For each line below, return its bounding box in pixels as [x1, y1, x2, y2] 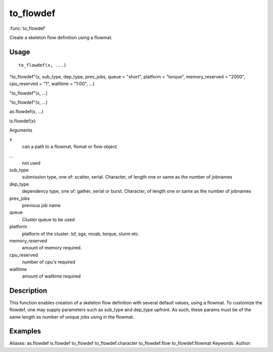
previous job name [22, 202, 61, 208]
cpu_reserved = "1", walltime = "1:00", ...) [9, 81, 95, 87]
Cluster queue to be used [22, 216, 75, 223]
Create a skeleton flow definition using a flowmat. [9, 34, 113, 40]
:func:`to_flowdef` [9, 25, 47, 31]
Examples [9, 327, 41, 336]
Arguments [9, 127, 33, 134]
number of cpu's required [22, 259, 75, 265]
